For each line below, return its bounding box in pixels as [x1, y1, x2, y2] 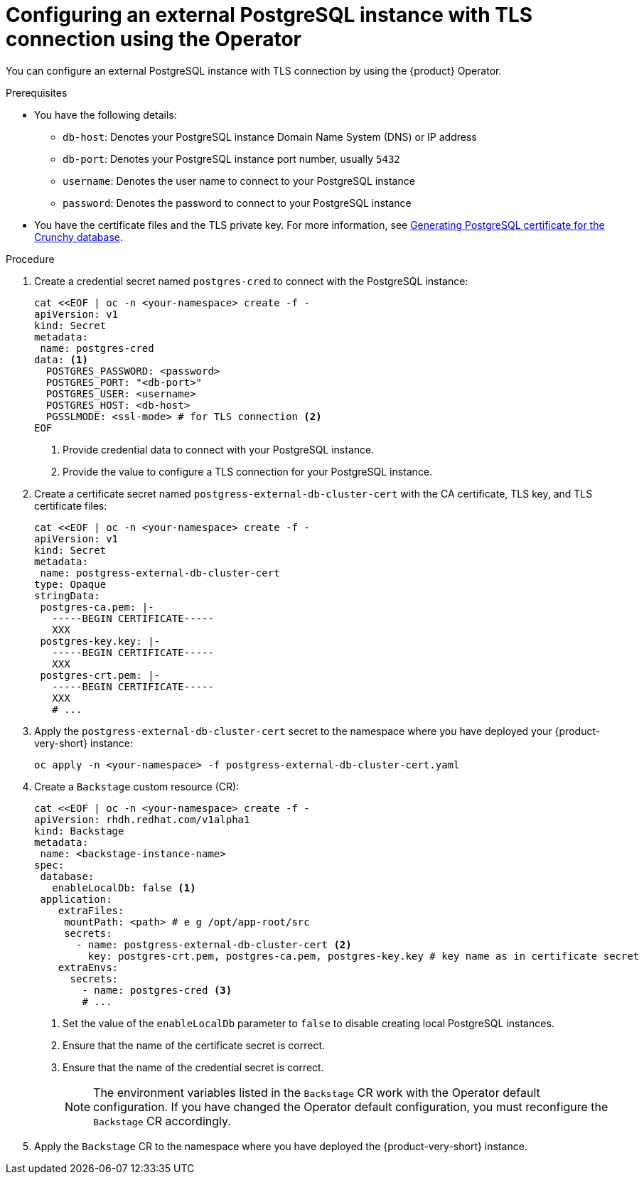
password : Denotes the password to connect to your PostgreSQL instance [63, 196, 412, 209]
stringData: [34, 589, 100, 601]
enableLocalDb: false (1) [52, 881, 196, 894]
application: [40, 893, 112, 905]
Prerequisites [6, 86, 68, 99]
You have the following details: [34, 108, 177, 121]
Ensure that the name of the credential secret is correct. [63, 1061, 324, 1073]
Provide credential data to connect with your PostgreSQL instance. [63, 443, 375, 456]
